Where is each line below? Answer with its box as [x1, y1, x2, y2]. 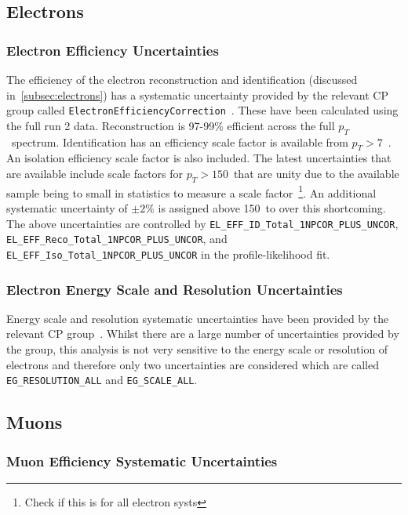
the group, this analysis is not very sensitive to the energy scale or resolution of [6, 341, 388, 357]
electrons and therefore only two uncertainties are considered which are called [6, 356, 379, 372]
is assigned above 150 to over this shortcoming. [158, 200, 386, 216]
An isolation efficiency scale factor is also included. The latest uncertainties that [6, 150, 392, 166]
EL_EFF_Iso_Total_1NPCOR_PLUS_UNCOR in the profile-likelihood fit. [6, 245, 330, 262]
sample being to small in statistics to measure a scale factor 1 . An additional [6, 182, 377, 201]
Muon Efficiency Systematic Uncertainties [6, 451, 278, 470]
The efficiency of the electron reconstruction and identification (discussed [6, 71, 358, 87]
